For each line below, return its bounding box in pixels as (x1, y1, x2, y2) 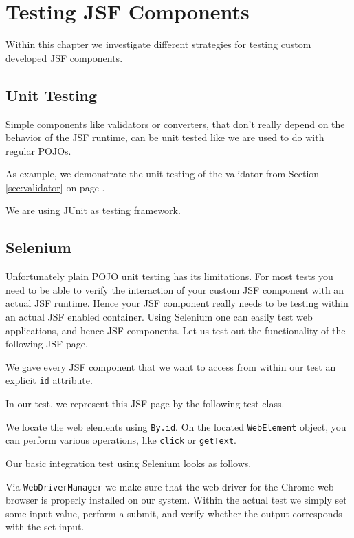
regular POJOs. (5, 143, 71, 158)
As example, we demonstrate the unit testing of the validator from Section (5, 166, 320, 181)
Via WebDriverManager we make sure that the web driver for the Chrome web (5, 479, 334, 493)
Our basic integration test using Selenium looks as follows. (5, 456, 252, 470)
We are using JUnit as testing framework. (5, 203, 181, 217)
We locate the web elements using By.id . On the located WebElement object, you (5, 419, 346, 433)
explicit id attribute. (5, 373, 93, 387)
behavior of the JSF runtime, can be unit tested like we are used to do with (5, 130, 324, 144)
